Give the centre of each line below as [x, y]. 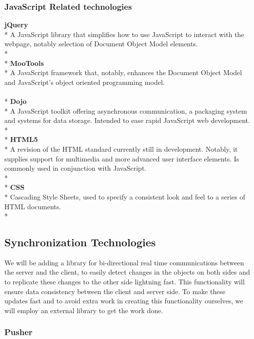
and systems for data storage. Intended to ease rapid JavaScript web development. [127, 120]
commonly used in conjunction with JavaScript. [76, 168]
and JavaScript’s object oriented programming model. [85, 82]
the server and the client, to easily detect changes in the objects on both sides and [127, 272]
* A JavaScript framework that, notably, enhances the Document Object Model [123, 72]
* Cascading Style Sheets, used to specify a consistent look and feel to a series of [125, 196]
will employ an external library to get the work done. [84, 310]
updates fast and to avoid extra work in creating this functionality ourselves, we [124, 301]
